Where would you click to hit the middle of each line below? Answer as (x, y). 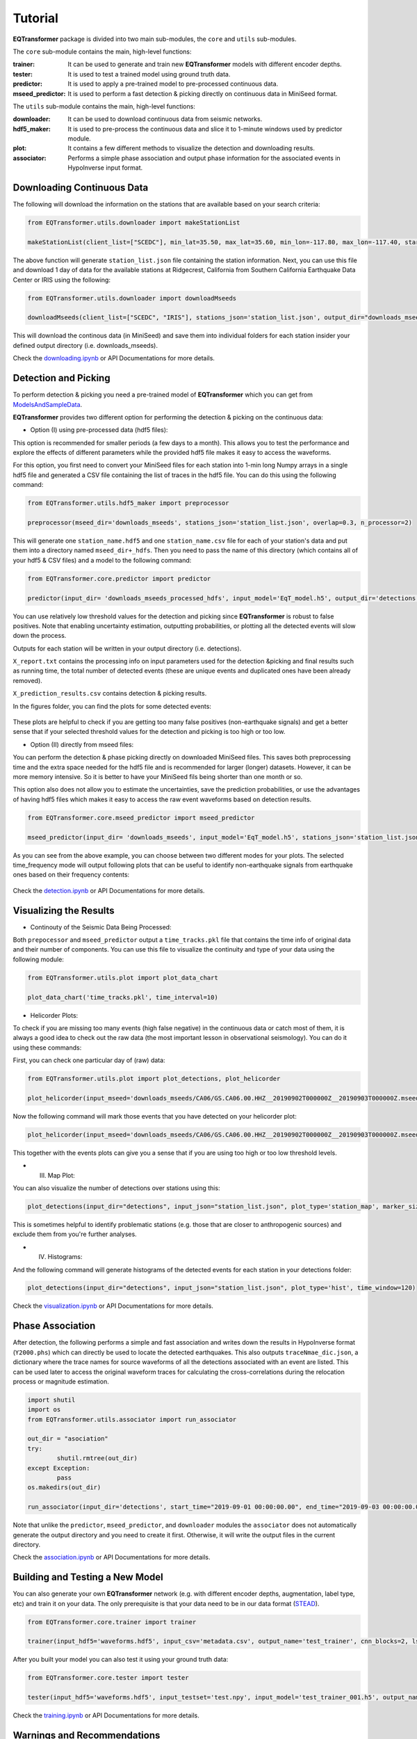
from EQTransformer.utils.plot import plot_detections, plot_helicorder (154, 1079)
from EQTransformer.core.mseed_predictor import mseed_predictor (141, 818)
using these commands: (47, 1048)
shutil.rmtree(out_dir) (97, 1458)
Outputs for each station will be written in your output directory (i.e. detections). (127, 648)
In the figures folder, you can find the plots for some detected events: (112, 706)
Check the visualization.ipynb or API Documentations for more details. (113, 1306)
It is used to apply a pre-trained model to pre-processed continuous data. (173, 84)
